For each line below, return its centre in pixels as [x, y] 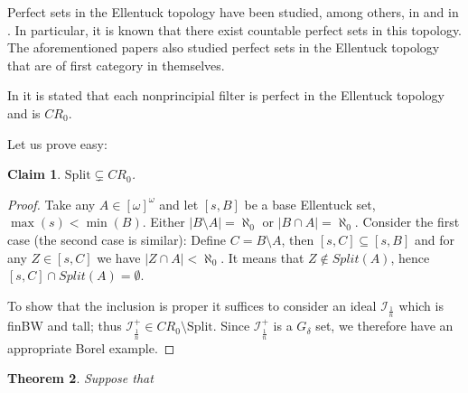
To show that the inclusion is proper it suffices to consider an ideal [192, 305]
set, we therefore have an [384, 326]
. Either [164, 222]
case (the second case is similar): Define [117, 239]
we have [119, 257]
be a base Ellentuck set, [310, 204]
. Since [231, 326]
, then [298, 239]
